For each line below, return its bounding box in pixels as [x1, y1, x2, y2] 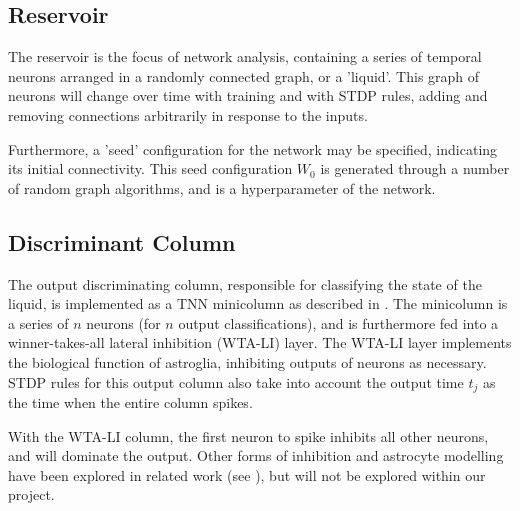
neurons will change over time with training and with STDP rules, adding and [8, 85, 488, 106]
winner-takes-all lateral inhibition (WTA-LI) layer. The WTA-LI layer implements [8, 332, 512, 353]
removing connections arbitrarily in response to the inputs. [8, 104, 368, 125]
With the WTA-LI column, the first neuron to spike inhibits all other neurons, [8, 425, 489, 446]
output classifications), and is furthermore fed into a [178, 312, 499, 333]
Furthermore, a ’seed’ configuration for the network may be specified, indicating [8, 138, 498, 159]
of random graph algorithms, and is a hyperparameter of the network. [8, 177, 436, 198]
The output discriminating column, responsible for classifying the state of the [8, 273, 482, 294]
